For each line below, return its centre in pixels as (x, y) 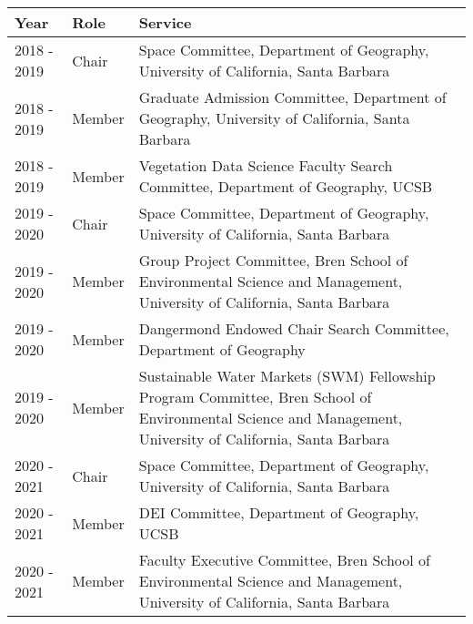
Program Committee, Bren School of (255, 397)
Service (165, 22)
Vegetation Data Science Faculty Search (266, 165)
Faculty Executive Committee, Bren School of (284, 560)
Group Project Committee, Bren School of (273, 260)
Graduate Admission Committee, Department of (292, 97)
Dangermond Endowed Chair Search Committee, (294, 328)
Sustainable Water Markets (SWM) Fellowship (287, 376)
